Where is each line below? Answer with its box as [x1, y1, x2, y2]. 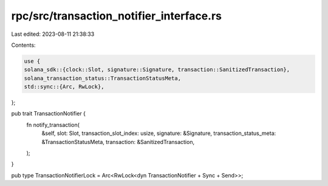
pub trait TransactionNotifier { [11, 110, 86, 117]
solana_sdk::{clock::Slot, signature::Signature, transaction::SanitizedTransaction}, [24, 66, 290, 73]
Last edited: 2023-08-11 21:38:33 [11, 30, 95, 38]
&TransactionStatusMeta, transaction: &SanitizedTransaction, [41, 138, 194, 145]
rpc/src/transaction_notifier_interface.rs [11, 9, 222, 22]
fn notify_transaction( [26, 121, 80, 128]
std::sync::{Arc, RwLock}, [24, 83, 104, 91]
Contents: [11, 41, 36, 49]
